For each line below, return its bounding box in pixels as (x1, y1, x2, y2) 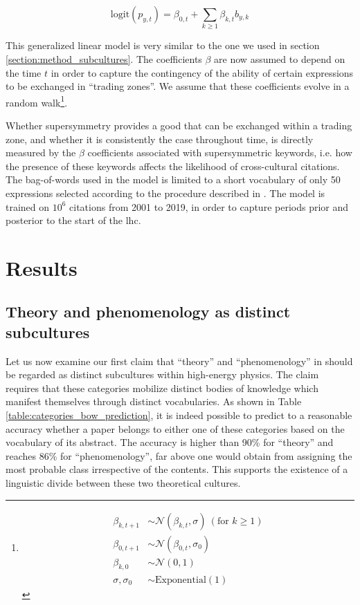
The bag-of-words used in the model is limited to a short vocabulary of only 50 (6, 172, 341, 187)
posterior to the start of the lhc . (6, 213, 141, 227)
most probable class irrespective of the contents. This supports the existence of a (6, 462, 348, 476)
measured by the (6, 145, 76, 160)
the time (6, 65, 42, 80)
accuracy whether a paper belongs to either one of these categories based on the (6, 421, 345, 436)
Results (6, 253, 78, 281)
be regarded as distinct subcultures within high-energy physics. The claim (6, 367, 319, 382)
